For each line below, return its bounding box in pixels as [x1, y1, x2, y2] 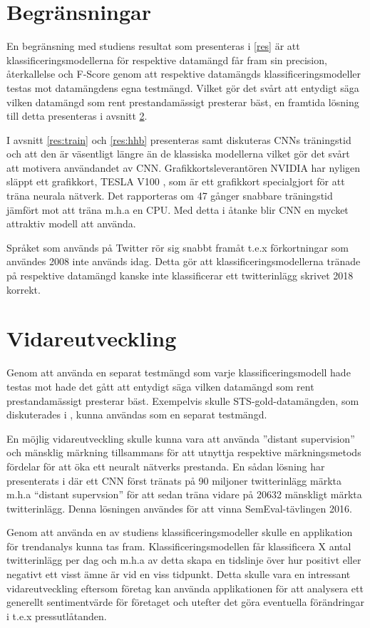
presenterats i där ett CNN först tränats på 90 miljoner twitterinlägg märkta [6, 473, 342, 488]
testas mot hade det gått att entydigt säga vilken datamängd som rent [6, 379, 314, 393]
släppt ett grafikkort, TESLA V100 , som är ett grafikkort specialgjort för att [6, 174, 345, 189]
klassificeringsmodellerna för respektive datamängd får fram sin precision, [6, 52, 327, 67]
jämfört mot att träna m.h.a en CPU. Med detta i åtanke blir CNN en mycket [6, 202, 349, 217]
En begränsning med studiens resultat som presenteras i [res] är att [6, 38, 300, 53]
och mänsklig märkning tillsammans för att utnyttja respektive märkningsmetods [6, 445, 361, 460]
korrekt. [6, 282, 41, 297]
